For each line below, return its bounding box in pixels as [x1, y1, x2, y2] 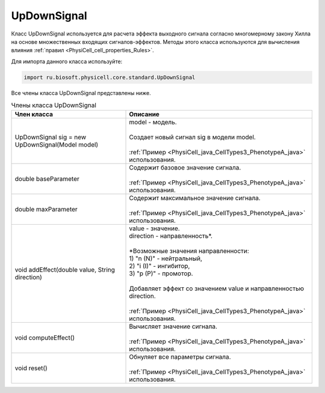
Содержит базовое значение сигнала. [129, 163, 241, 172]
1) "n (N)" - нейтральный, [129, 254, 203, 263]
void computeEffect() [14, 334, 75, 342]
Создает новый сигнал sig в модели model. [129, 133, 256, 141]
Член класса [14, 110, 54, 118]
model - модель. [129, 118, 177, 126]
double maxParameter [14, 205, 78, 213]
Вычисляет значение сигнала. [129, 322, 218, 331]
